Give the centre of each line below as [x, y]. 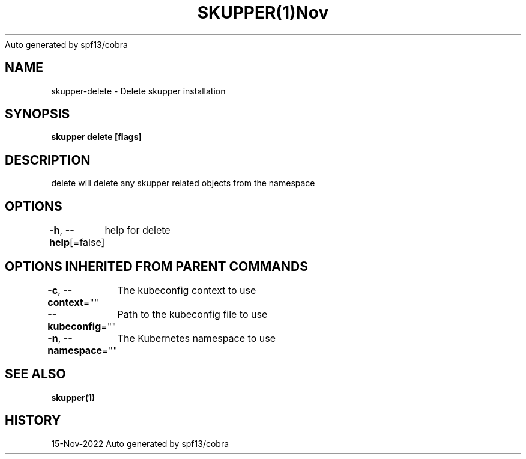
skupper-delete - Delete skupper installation [138, 91]
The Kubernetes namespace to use [196, 338]
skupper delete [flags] [96, 137]
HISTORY [33, 421]
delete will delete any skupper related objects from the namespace [183, 183]
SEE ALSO [35, 374]
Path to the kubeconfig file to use [192, 314]
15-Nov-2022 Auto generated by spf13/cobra [140, 443]
